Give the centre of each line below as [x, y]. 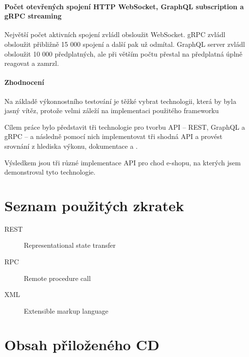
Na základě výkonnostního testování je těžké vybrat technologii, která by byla [120, 101]
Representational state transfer [70, 245]
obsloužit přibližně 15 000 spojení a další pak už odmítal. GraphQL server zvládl [125, 44]
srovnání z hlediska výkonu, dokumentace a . [71, 146]
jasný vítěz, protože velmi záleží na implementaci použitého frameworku [112, 110]
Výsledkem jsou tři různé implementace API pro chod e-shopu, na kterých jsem [123, 162]
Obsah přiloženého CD [82, 344]
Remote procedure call [57, 278]
